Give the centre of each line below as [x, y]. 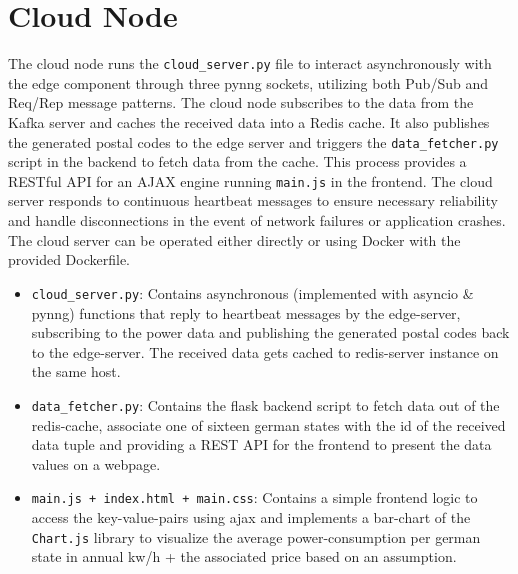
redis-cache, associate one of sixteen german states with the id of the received [268, 424]
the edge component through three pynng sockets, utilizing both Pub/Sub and [248, 82]
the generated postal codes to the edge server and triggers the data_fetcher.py [253, 141]
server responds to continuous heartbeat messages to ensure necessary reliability [253, 200]
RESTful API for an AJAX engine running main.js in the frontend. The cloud [250, 180]
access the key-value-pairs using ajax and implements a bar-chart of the [251, 516]
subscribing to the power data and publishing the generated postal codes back [270, 332]
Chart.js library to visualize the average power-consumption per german [256, 536]
